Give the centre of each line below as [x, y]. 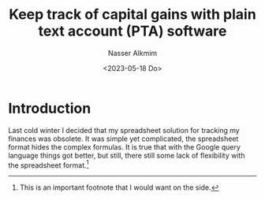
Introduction [50, 108]
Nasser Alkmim [132, 53]
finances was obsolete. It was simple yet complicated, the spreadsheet [123, 139]
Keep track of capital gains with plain [132, 15]
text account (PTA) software [132, 31]
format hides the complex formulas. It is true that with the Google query [124, 146]
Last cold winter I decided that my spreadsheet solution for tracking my [124, 130]
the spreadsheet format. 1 [49, 165]
